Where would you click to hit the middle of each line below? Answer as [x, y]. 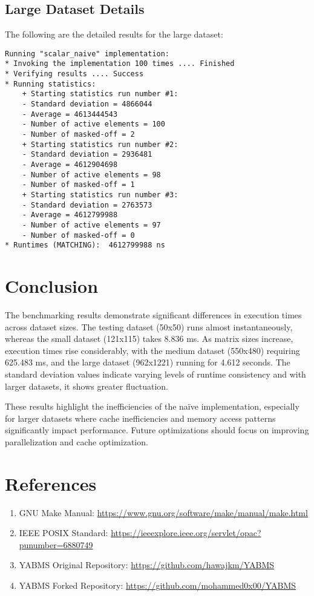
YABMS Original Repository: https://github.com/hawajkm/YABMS [147, 565]
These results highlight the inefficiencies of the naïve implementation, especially [152, 406]
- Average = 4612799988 [70, 215]
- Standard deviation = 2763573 [87, 205]
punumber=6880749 [56, 544]
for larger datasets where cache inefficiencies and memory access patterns [140, 418]
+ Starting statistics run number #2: [100, 144]
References [51, 483]
